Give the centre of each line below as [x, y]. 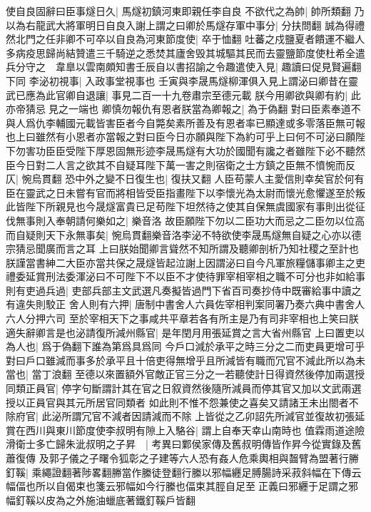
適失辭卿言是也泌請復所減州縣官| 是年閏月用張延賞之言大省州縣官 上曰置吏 [181, 332]
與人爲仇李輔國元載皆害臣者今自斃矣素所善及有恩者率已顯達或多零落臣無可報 [185, 122]
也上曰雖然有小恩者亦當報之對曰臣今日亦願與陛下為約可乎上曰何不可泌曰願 [181, 137]
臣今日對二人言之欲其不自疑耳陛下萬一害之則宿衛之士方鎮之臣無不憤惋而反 [181, 164]
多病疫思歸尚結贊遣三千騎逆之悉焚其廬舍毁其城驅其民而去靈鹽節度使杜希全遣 [185, 52]
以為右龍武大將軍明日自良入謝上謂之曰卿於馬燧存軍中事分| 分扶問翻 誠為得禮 [185, 25]
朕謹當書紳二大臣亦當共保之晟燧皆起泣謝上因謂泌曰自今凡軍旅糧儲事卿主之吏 [185, 262]
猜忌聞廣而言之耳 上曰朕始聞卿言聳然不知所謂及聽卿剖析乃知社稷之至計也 [187, 249]
